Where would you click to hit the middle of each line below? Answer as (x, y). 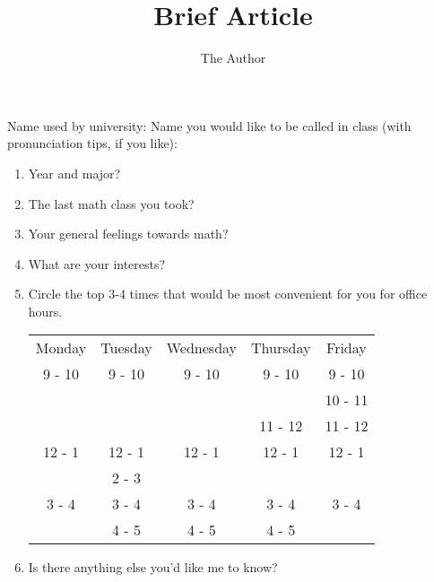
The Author (233, 58)
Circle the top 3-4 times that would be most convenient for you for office (228, 294)
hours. (45, 311)
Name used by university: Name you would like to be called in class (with (209, 125)
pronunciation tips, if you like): (92, 143)
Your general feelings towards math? (128, 234)
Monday (61, 348)
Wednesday (202, 348)
